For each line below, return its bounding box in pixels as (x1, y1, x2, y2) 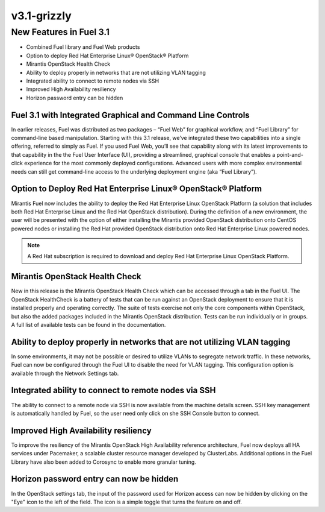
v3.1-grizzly (11, 9, 72, 22)
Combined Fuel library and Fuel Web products (26, 43, 140, 51)
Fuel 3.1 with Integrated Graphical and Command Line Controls (11, 110, 250, 120)
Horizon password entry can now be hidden (11, 474, 179, 484)
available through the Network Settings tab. (11, 370, 119, 377)
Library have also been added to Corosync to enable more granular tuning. (11, 458, 197, 466)
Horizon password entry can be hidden (26, 94, 123, 101)
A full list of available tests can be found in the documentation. (11, 321, 166, 328)
